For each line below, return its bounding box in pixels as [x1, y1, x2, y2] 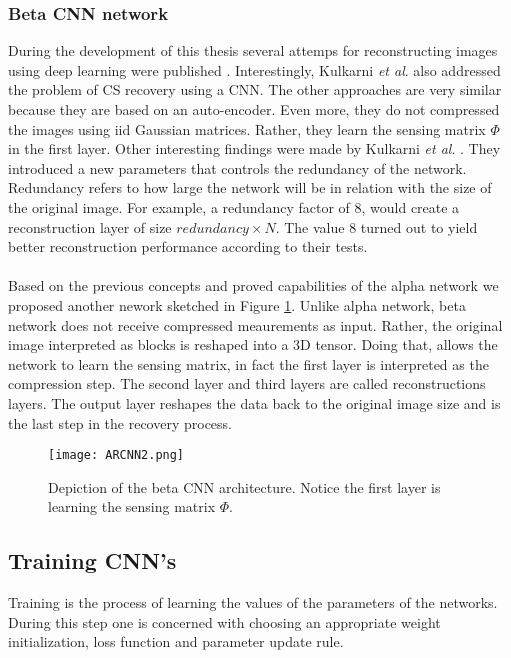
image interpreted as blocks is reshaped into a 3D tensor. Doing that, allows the [8, 334, 498, 355]
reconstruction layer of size [8, 216, 172, 237]
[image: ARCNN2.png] [48, 448, 185, 463]
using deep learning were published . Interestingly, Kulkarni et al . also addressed [8, 59, 501, 80]
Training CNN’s [8, 545, 177, 576]
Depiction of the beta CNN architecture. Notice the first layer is [48, 476, 441, 497]
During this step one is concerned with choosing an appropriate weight [8, 611, 441, 632]
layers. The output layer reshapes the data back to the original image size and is [8, 392, 501, 413]
